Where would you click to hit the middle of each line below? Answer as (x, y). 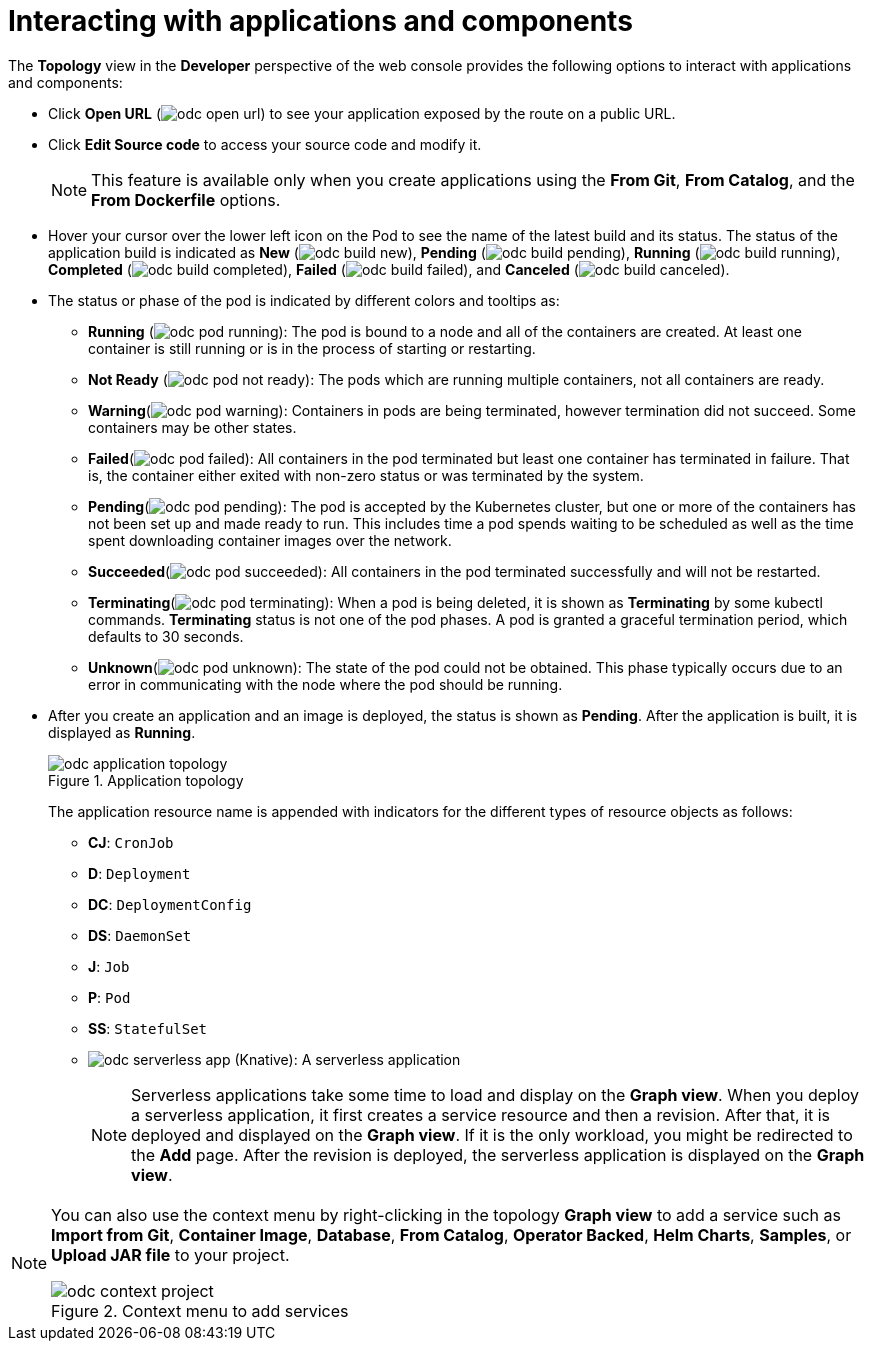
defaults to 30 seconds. (166, 636)
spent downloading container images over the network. (270, 540)
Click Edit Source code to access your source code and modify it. (265, 144)
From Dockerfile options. (186, 199)
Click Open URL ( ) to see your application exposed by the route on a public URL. (362, 113)
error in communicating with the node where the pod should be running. (325, 684)
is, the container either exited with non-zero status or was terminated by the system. (366, 475)
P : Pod (109, 997)
